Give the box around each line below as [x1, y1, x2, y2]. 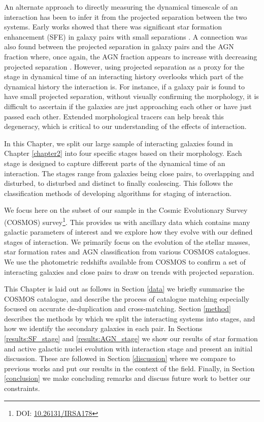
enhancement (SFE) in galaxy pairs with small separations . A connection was [4, 31, 248, 42]
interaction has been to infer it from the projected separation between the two [4, 11, 247, 22]
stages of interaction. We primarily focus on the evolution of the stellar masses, [4, 236, 250, 247]
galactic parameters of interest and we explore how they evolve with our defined [4, 226, 253, 237]
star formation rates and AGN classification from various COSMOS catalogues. [4, 246, 250, 257]
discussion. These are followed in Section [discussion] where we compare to [4, 353, 236, 364]
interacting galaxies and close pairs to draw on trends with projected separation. [4, 266, 254, 277]
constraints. [4, 383, 40, 394]
